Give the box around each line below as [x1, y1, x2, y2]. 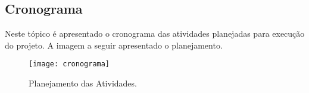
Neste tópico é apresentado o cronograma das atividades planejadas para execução [5, 27, 305, 40]
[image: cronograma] [29, 60, 110, 69]
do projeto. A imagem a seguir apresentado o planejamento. [5, 39, 223, 51]
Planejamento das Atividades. [29, 77, 137, 89]
